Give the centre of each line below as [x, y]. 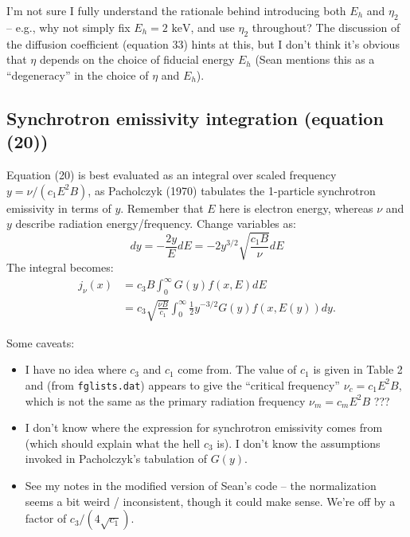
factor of [46, 518]
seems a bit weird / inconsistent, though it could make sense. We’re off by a [210, 501]
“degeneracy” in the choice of [78, 74]
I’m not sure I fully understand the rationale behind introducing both [176, 10]
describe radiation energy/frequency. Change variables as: [156, 223]
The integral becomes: [60, 267]
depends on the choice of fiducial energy [137, 59]
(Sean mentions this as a [315, 59]
